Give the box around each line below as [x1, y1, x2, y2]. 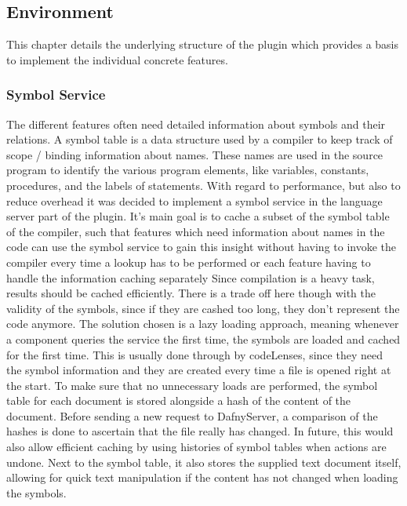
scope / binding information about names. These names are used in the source [6, 146, 383, 162]
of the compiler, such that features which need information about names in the [6, 223, 385, 239]
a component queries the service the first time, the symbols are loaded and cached [6, 330, 401, 347]
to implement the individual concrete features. [6, 51, 228, 67]
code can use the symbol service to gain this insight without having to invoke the [6, 238, 397, 255]
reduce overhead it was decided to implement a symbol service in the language [6, 192, 383, 209]
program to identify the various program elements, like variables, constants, [6, 162, 369, 178]
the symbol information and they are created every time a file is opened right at [6, 362, 391, 378]
